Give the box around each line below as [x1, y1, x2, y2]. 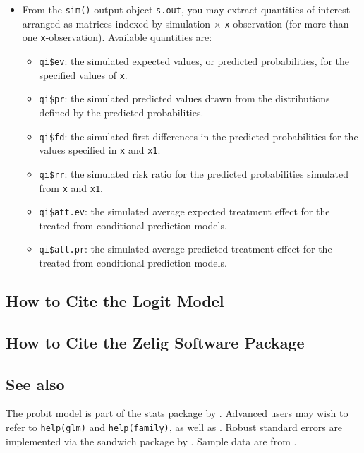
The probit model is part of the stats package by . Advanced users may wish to [6, 406, 348, 421]
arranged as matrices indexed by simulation [22, 16, 211, 30]
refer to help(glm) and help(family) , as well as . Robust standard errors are [6, 420, 343, 435]
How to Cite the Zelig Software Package [6, 331, 305, 353]
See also [6, 373, 65, 394]
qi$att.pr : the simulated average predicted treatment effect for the [39, 241, 332, 256]
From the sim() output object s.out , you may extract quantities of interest [22, 2, 351, 16]
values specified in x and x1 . [39, 143, 161, 157]
